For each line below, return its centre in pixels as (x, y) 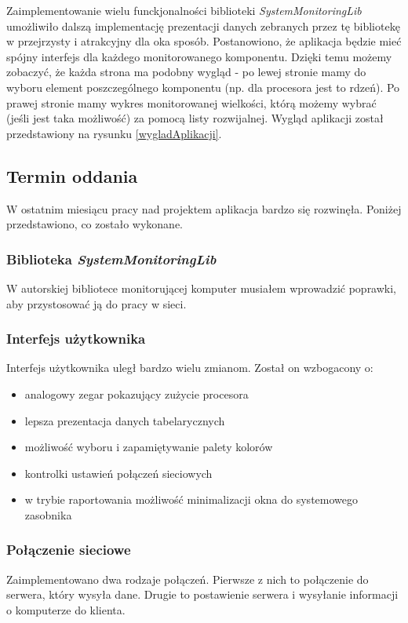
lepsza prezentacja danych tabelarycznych (125, 420)
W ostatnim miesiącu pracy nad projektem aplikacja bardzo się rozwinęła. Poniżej (204, 208)
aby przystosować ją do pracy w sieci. (97, 303)
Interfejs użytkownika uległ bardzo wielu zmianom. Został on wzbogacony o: (190, 368)
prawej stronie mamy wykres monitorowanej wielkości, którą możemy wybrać (191, 102)
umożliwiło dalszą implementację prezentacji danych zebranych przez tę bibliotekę (203, 26)
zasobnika (48, 514)
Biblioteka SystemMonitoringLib (111, 259)
